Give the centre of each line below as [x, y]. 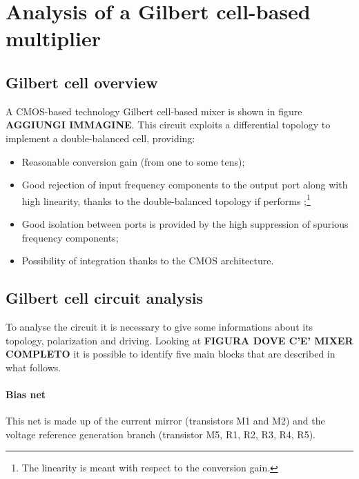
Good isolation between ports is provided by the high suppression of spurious [185, 223]
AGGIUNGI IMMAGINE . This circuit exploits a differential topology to [168, 125]
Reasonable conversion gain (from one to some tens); [133, 161]
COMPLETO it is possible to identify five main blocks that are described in [171, 354]
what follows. [33, 367]
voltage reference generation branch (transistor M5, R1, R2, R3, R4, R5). [161, 434]
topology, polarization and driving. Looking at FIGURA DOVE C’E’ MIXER [179, 340]
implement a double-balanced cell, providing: [100, 138]
